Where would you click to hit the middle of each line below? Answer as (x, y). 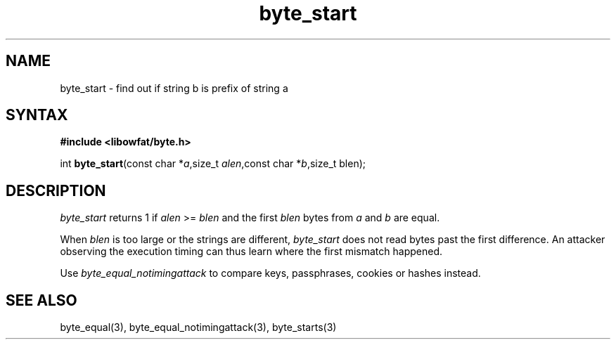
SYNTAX (37, 115)
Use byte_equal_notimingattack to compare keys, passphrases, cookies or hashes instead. (270, 273)
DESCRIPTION (56, 190)
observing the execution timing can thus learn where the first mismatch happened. (251, 252)
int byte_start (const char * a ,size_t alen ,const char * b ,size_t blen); (213, 164)
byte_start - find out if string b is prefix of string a (174, 88)
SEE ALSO (41, 300)
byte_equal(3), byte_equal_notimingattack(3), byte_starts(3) (198, 327)
